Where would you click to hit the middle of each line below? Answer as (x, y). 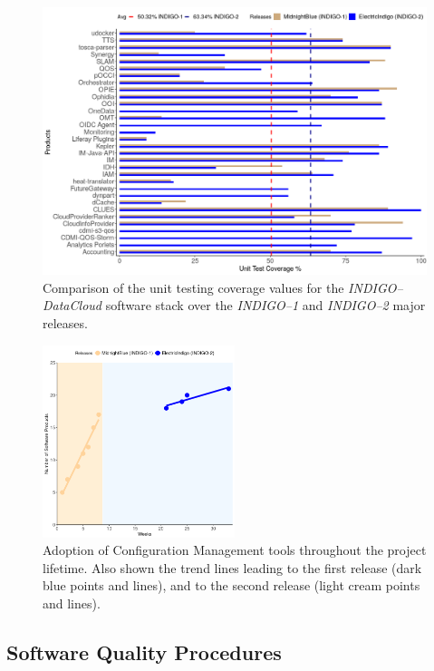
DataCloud (72, 305)
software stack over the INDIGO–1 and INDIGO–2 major (265, 305)
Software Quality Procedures (144, 652)
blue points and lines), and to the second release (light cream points (231, 585)
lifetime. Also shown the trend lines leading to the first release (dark (232, 567)
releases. (65, 323)
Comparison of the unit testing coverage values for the (193, 287)
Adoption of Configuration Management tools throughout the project (235, 550)
